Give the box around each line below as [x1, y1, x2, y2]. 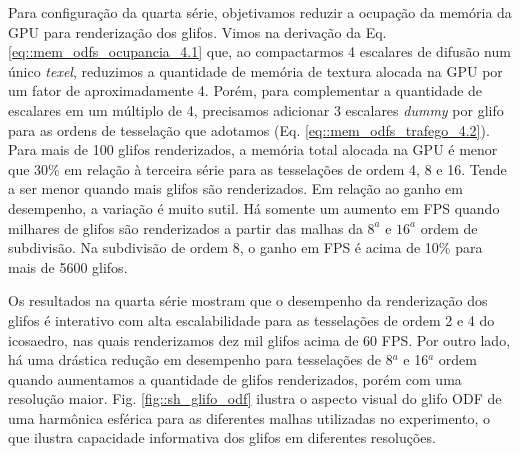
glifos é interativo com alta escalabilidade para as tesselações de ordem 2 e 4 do [8, 309, 495, 330]
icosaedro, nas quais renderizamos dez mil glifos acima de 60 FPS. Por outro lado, [8, 329, 511, 350]
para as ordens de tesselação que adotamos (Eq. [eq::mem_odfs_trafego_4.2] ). [8, 119, 490, 140]
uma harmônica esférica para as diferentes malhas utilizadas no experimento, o [8, 407, 491, 428]
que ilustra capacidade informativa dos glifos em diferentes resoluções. [8, 427, 436, 448]
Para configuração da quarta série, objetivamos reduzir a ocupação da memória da [8, 2, 512, 22]
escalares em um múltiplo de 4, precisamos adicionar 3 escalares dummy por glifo [8, 99, 504, 120]
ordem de [420, 217, 478, 238]
